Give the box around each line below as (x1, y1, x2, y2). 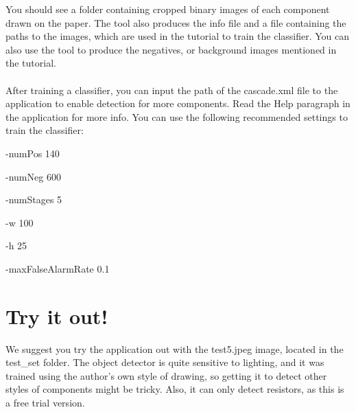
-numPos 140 (5, 146, 60, 160)
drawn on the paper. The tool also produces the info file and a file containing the (5, 15, 346, 30)
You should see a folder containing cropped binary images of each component (5, 2, 330, 16)
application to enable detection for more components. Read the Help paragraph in (5, 96, 351, 111)
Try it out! (5, 301, 108, 330)
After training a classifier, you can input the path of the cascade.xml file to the (5, 82, 338, 97)
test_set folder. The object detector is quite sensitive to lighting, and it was (5, 355, 324, 369)
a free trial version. (5, 396, 85, 409)
